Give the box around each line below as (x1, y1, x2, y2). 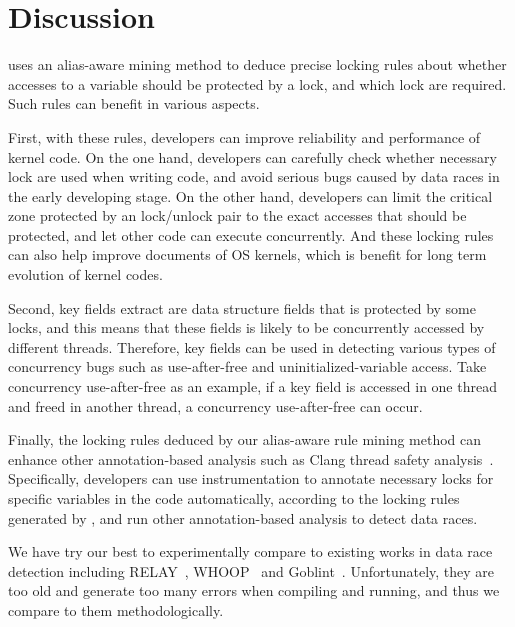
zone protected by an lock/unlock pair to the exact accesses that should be (8, 205, 467, 226)
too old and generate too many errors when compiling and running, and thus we (8, 580, 500, 601)
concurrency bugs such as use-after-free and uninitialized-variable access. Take (8, 356, 487, 377)
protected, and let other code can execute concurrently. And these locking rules (8, 224, 494, 245)
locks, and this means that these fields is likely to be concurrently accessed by (8, 317, 485, 338)
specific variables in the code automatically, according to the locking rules (8, 488, 460, 508)
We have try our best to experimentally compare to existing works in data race (8, 541, 493, 562)
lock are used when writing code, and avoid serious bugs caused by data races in (8, 166, 500, 187)
